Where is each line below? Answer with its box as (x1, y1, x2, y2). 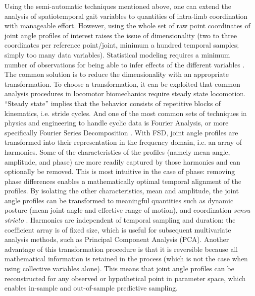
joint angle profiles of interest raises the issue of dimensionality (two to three (4, 30, 237, 40)
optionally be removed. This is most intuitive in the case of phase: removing (4, 166, 235, 177)
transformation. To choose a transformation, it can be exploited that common (4, 78, 241, 89)
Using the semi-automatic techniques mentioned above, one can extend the (4, 1, 231, 11)
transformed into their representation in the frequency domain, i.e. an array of (4, 137, 242, 147)
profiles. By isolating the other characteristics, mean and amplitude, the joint (4, 185, 239, 196)
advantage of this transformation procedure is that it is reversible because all (4, 243, 238, 254)
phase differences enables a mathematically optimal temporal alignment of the (4, 176, 242, 186)
